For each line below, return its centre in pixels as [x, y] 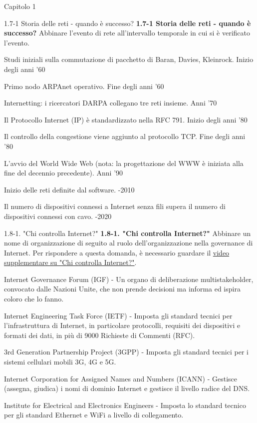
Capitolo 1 [20, 6]
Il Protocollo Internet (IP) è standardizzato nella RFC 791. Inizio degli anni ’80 [126, 119]
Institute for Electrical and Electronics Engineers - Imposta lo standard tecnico [125, 405]
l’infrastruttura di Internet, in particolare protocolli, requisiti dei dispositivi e [122, 325]
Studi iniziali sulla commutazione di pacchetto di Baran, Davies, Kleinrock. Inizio [129, 59]
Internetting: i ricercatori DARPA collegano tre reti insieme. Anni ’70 [111, 103]
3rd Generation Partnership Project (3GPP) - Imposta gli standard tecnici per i [126, 352]
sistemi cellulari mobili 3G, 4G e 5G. [60, 362]
